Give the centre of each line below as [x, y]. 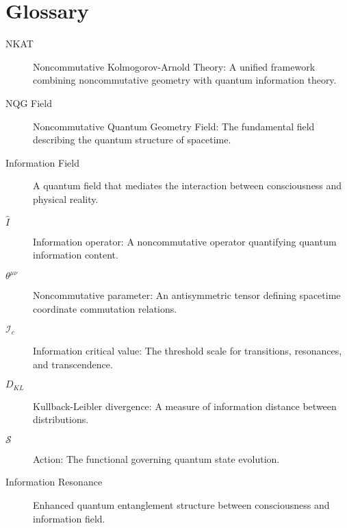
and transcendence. [73, 364]
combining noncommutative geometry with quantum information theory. [185, 80]
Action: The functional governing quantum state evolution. [156, 458]
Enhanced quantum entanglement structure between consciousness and [181, 505]
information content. [76, 255]
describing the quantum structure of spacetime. [132, 140]
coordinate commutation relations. [105, 308]
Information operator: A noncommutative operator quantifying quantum [185, 241]
